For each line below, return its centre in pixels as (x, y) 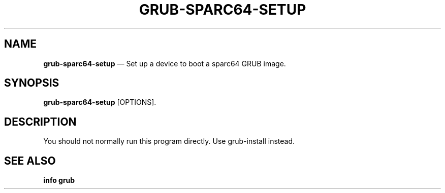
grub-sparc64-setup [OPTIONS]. (100, 102)
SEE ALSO (30, 161)
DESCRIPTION (40, 122)
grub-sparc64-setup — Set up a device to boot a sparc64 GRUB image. (165, 63)
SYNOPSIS (32, 83)
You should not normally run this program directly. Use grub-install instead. (169, 141)
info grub (59, 180)
